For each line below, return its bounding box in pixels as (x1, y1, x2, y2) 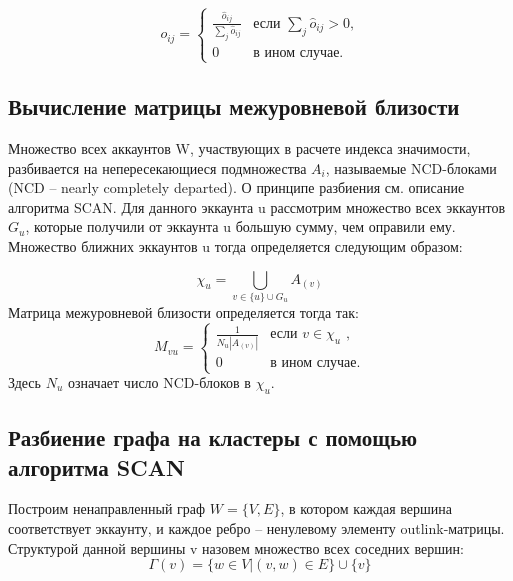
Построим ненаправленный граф (8, 498, 206, 519)
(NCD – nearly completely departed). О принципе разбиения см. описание (8, 177, 465, 198)
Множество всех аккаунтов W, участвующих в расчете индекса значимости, (8, 138, 471, 159)
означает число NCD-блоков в (67, 372, 251, 392)
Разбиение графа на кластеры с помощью (8, 422, 418, 453)
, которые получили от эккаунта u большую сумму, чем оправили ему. (25, 216, 456, 237)
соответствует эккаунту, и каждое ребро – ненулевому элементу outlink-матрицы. (8, 517, 505, 538)
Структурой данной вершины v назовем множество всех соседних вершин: (8, 537, 464, 558)
